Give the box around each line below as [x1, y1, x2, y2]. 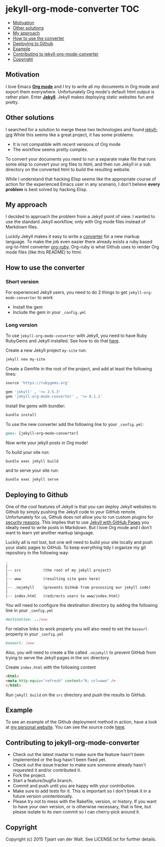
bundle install [5, 412, 37, 417]
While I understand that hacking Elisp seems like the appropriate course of [5, 176, 156, 182]
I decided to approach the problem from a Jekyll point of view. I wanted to [5, 214, 155, 220]
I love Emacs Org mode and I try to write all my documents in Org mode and [5, 84, 159, 89]
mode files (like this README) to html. [5, 249, 82, 255]
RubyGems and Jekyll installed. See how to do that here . [5, 338, 120, 344]
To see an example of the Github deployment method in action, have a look [5, 719, 158, 725]
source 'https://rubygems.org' [5, 381, 70, 386]
